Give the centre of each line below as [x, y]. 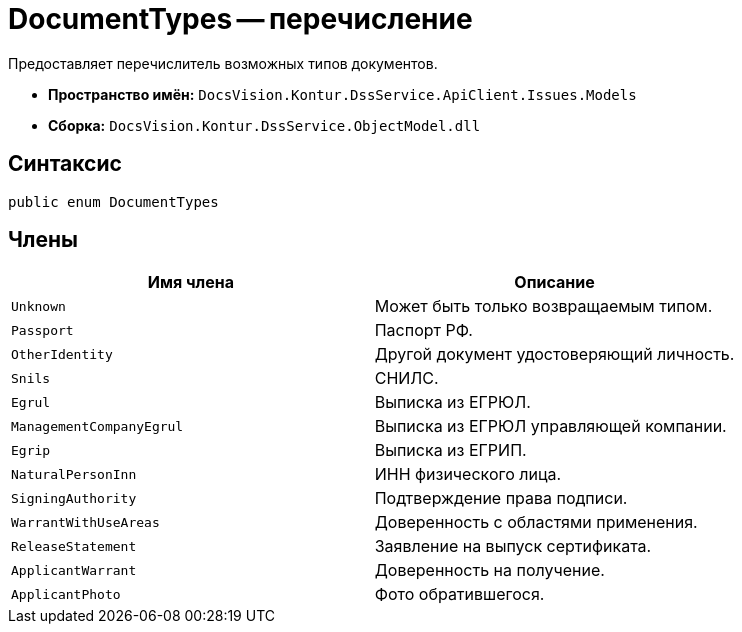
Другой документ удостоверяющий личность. [554, 354]
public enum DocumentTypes [113, 201]
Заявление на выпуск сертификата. [513, 546]
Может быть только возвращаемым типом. [543, 306]
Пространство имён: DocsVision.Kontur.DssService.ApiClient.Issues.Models [342, 94]
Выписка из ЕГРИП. [450, 450]
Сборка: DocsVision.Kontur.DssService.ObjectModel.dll [264, 125]
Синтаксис [65, 164]
